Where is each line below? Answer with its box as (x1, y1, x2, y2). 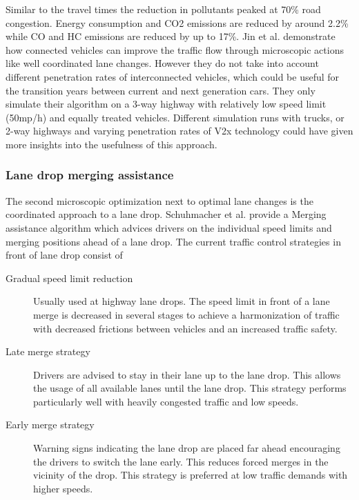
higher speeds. (33, 481, 93, 495)
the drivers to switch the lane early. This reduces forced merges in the (33, 454, 329, 468)
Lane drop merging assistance (6, 166, 174, 183)
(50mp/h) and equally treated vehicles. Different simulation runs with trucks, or (6, 110, 345, 124)
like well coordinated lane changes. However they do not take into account (6, 56, 319, 70)
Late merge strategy (6, 344, 90, 359)
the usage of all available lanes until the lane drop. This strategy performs (33, 381, 347, 395)
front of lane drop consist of (6, 248, 123, 262)
